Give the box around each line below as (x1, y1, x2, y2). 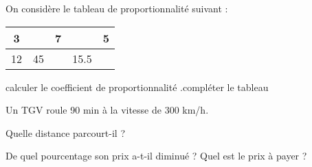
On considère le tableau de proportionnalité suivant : (5, 1, 228, 15)
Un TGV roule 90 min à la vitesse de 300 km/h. (5, 103, 209, 117)
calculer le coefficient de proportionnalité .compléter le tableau (5, 79, 269, 94)
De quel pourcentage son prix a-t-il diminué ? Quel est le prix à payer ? (5, 149, 307, 163)
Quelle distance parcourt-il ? (5, 125, 125, 140)
